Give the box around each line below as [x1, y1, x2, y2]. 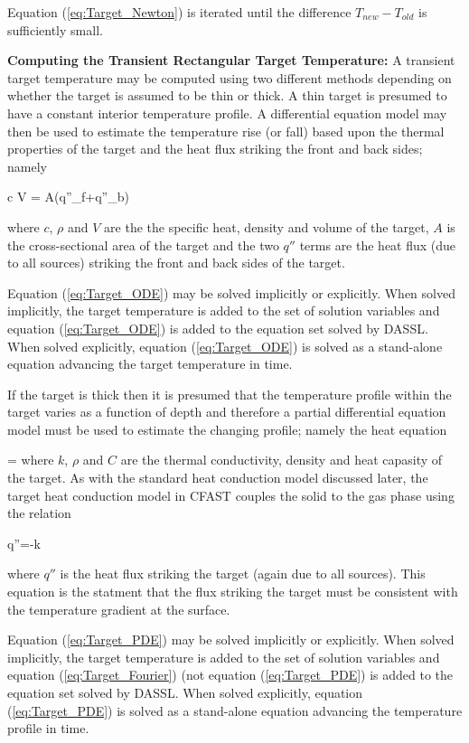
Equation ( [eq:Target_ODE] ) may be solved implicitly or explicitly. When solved [7, 283, 455, 302]
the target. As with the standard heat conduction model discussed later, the [7, 468, 428, 487]
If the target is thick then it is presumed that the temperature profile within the [7, 384, 452, 403]
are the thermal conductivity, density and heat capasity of [120, 450, 443, 469]
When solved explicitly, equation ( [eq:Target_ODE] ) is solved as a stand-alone [7, 336, 443, 355]
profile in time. [7, 719, 89, 738]
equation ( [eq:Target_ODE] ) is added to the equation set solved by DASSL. [7, 318, 428, 337]
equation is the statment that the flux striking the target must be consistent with [7, 582, 458, 601]
